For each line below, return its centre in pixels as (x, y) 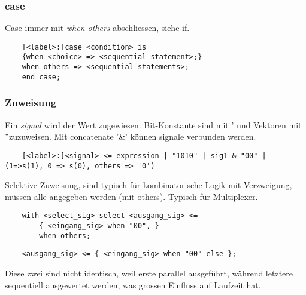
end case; (41, 77)
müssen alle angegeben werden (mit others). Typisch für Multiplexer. (131, 196)
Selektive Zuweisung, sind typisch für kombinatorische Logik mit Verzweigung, (149, 185)
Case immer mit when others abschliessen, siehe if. (97, 28)
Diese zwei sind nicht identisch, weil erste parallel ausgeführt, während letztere (149, 273)
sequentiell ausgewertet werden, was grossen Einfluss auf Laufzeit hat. (133, 285)
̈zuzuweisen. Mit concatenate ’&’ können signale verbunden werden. (131, 136)
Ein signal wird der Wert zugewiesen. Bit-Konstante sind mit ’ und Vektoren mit (153, 125)
